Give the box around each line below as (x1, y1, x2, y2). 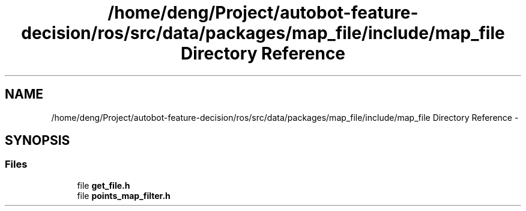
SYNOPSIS (5, 133, 70, 148)
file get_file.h (77, 180, 130, 191)
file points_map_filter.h (77, 190, 171, 201)
